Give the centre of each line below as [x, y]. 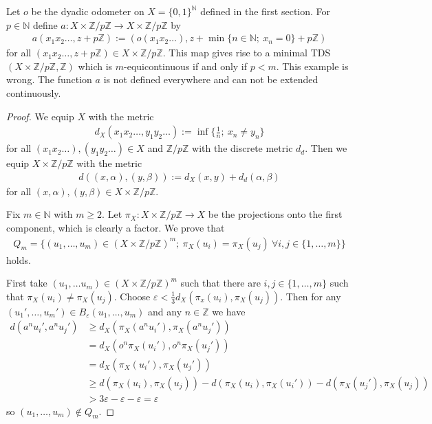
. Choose [132, 296]
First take [27, 283]
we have [229, 311]
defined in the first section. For [266, 11]
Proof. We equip [40, 116]
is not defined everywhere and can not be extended [211, 79]
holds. [19, 259]
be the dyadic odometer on [88, 11]
